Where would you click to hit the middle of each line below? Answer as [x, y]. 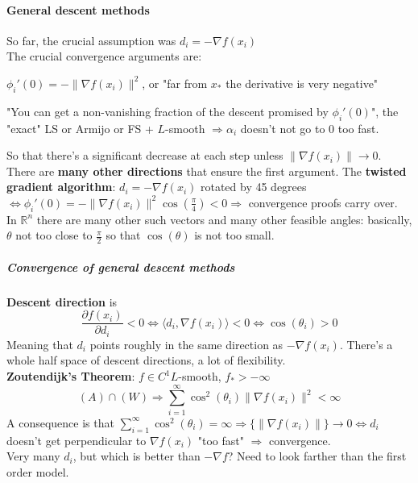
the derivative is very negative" [302, 83]
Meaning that [40, 344]
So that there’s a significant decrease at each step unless [145, 155]
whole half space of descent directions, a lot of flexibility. [146, 360]
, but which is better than [137, 456]
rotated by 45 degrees [253, 187]
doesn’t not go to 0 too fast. [310, 128]
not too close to [54, 235]
